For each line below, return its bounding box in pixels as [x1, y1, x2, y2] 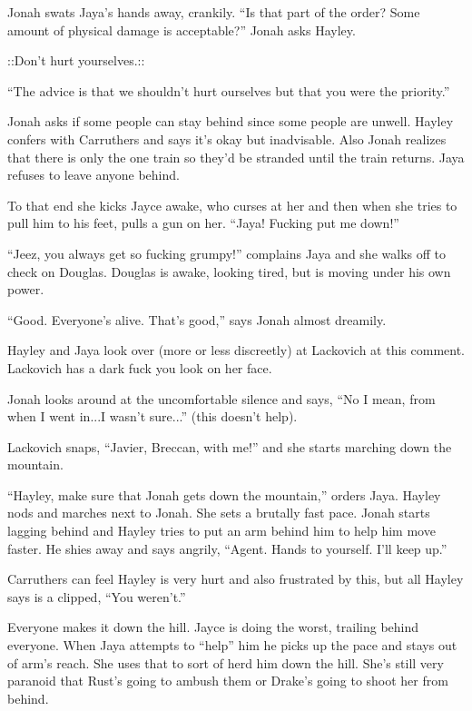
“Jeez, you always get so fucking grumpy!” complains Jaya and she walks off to [7, 243, 446, 262]
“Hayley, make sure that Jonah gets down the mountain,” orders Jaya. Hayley [7, 485, 441, 504]
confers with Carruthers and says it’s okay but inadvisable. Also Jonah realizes [7, 129, 447, 148]
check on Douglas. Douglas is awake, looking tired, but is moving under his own [7, 262, 451, 281]
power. [7, 280, 44, 299]
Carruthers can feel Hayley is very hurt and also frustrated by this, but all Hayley [7, 569, 464, 588]
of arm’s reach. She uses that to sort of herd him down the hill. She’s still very [7, 653, 444, 672]
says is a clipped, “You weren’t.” [7, 587, 186, 606]
